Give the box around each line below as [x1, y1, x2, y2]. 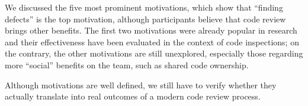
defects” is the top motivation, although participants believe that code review [5, 12, 286, 25]
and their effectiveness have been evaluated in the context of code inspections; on [5, 35, 299, 48]
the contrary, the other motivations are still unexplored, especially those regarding [5, 47, 303, 59]
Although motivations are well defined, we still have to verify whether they [5, 78, 277, 91]
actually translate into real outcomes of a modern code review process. [5, 90, 261, 102]
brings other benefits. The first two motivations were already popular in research [5, 24, 297, 37]
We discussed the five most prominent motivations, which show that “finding [5, 1, 283, 13]
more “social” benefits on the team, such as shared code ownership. [5, 58, 249, 71]
